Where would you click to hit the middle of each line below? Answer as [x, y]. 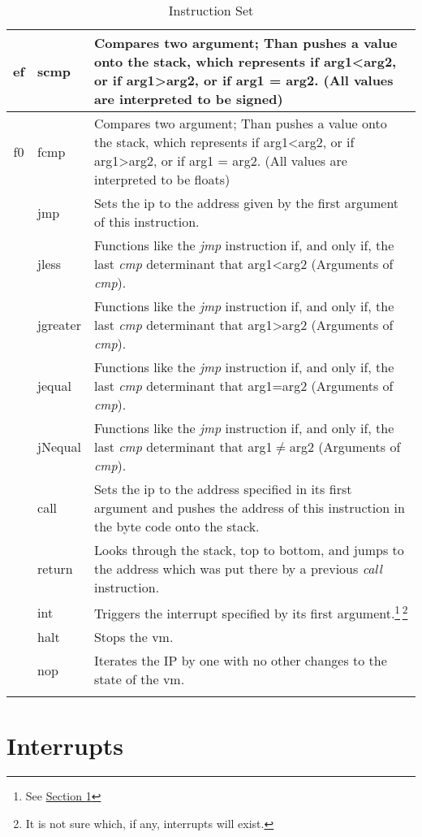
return [55, 568]
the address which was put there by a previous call [238, 568]
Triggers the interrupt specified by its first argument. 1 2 [251, 612]
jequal [54, 386]
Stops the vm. [133, 637]
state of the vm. [139, 679]
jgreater [59, 325]
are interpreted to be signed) [188, 99]
